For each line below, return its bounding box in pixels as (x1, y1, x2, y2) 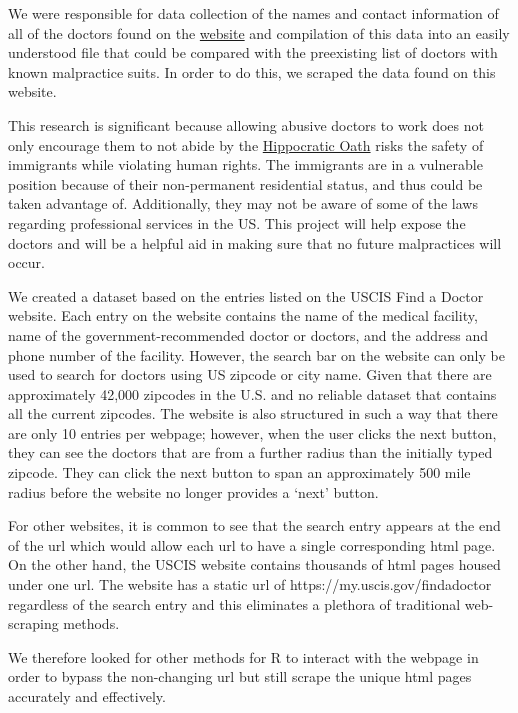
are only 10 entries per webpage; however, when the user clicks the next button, (8, 422, 497, 443)
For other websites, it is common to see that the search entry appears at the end (8, 515, 501, 536)
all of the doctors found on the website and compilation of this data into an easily (8, 22, 510, 43)
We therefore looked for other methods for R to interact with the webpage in (8, 646, 479, 667)
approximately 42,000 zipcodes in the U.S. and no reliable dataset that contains (8, 383, 497, 404)
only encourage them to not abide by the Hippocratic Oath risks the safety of (8, 134, 484, 155)
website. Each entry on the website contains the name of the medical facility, (8, 305, 478, 326)
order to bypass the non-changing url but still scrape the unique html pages (8, 666, 472, 687)
